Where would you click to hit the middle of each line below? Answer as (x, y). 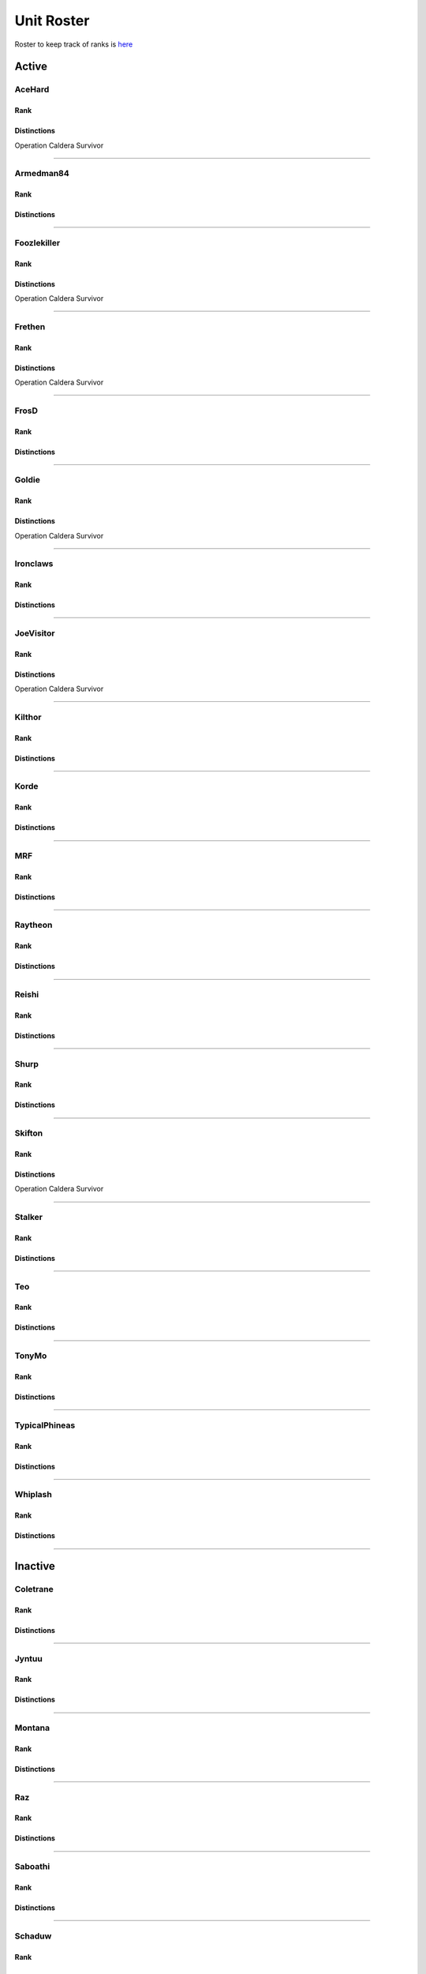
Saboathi (32, 1867)
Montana (32, 1728)
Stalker (29, 1218)
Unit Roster (52, 21)
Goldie (28, 480)
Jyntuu (28, 1658)
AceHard (32, 89)
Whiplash (34, 1495)
